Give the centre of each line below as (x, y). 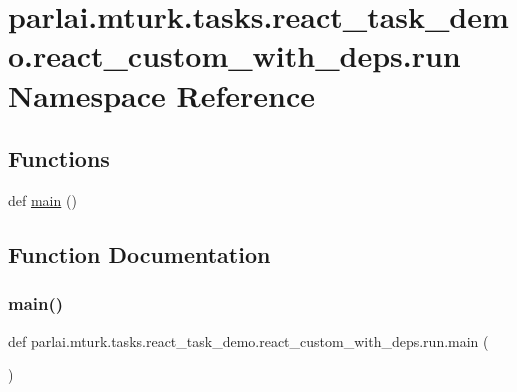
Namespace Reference (161, 94)
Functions (59, 158)
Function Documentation (139, 253)
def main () (42, 199)
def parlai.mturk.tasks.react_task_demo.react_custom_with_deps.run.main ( (248, 340)
